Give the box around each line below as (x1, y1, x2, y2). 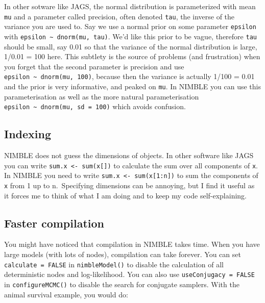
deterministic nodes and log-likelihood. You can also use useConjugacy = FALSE (4, 269, 255, 280)
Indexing (4, 126, 52, 142)
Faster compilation (4, 215, 104, 231)
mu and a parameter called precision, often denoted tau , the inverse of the (4, 11, 235, 21)
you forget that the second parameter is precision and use (4, 61, 184, 71)
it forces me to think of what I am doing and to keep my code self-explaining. (4, 190, 247, 200)
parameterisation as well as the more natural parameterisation (4, 91, 199, 102)
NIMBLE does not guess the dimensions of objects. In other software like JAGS (4, 150, 254, 161)
